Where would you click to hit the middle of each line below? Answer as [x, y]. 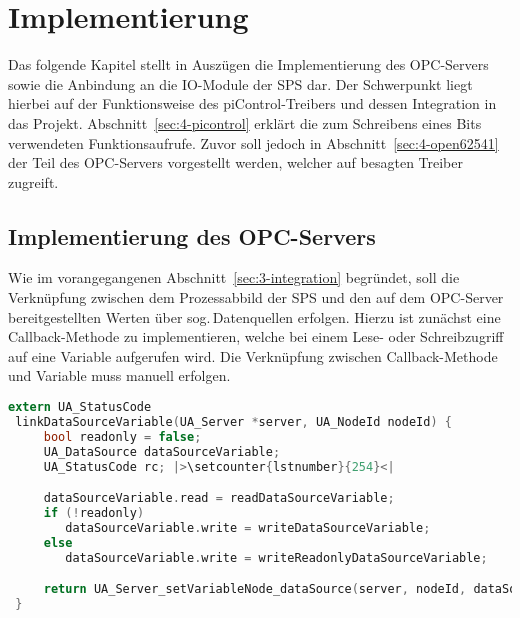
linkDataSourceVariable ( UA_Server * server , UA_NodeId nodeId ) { [233, 421]
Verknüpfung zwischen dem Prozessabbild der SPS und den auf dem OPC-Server [256, 297]
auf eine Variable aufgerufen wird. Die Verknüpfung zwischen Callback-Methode [253, 355]
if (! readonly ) [94, 512]
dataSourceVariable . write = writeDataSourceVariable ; [248, 527]
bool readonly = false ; [122, 436]
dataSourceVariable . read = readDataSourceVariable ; [219, 498]
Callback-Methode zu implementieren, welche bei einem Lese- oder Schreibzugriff [256, 336]
